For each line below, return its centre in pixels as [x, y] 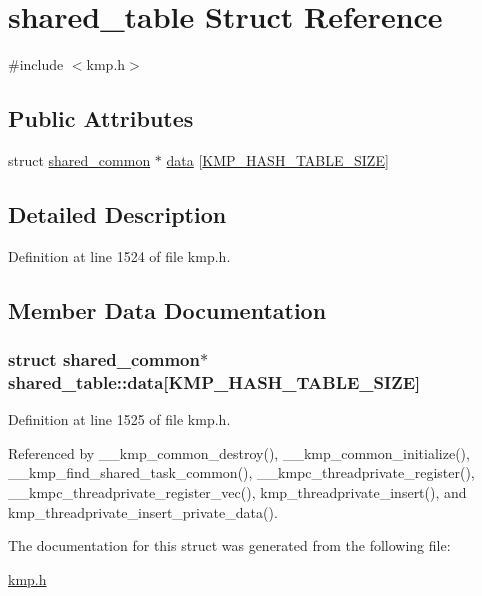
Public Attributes [101, 118]
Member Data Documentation [167, 309]
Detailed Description [117, 213]
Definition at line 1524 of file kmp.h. [119, 255]
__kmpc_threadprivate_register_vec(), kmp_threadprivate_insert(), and [237, 492]
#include [36, 64]
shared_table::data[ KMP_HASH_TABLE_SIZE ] [214, 381]
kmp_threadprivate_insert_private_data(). [143, 511]
